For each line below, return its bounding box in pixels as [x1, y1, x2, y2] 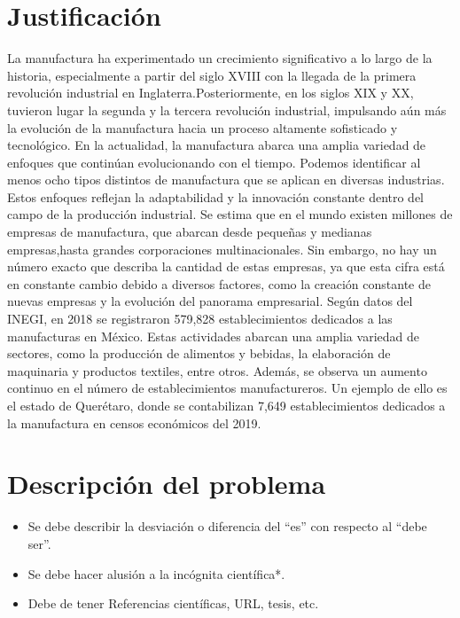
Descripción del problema [7, 465, 326, 502]
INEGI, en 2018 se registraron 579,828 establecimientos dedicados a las [7, 309, 393, 328]
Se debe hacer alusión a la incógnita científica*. [27, 564, 285, 583]
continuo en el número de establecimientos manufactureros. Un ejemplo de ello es [7, 379, 448, 397]
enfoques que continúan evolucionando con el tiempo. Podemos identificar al [7, 153, 421, 171]
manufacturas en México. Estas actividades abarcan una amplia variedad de [7, 326, 419, 345]
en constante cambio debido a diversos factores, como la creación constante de [7, 274, 431, 293]
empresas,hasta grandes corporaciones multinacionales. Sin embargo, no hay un [7, 239, 437, 258]
